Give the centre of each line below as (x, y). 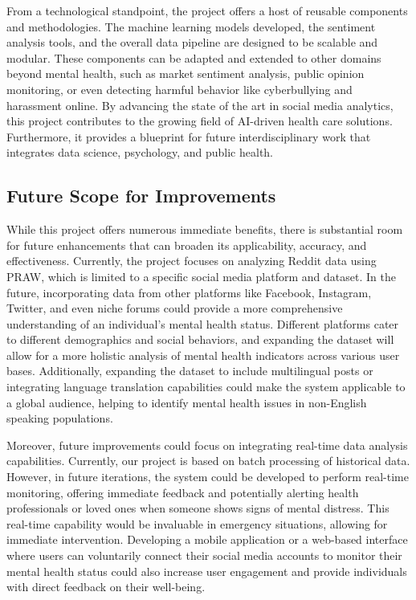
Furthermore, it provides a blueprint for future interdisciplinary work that (189, 136)
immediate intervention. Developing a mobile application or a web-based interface (207, 539)
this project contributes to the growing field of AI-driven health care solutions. (200, 121)
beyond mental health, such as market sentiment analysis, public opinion (186, 73)
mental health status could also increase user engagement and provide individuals (207, 571)
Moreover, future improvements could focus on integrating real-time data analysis (207, 445)
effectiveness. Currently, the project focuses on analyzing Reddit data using (192, 261)
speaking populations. (60, 418)
